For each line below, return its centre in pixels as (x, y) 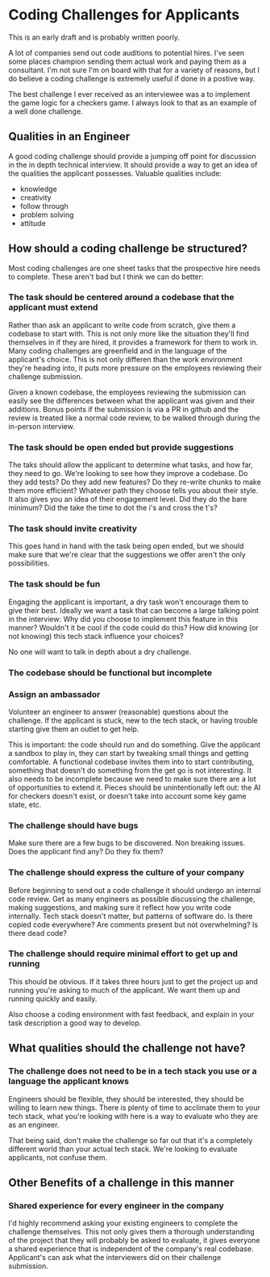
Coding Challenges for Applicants (124, 15)
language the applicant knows (69, 1081)
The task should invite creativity (73, 528)
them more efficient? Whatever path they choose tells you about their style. (133, 490)
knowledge (39, 189)
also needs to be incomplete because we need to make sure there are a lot (132, 778)
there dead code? (37, 933)
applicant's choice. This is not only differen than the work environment (126, 359)
